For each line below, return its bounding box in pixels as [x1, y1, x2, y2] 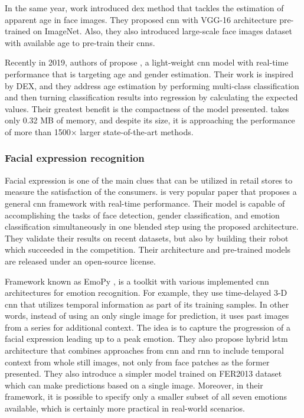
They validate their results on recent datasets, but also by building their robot [5, 231, 289, 244]
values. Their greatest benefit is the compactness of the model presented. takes [5, 102, 289, 115]
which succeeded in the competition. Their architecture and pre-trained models [5, 243, 291, 256]
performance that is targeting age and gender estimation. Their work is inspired [5, 67, 294, 80]
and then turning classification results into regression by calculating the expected [5, 91, 298, 103]
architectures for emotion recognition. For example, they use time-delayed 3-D [5, 286, 287, 299]
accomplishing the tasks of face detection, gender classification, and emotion [5, 208, 280, 221]
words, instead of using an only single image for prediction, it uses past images [5, 309, 289, 322]
